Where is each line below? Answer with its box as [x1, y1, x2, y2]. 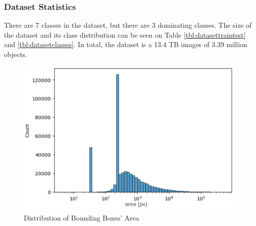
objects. [4, 49, 27, 59]
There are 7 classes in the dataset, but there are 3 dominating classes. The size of [4, 20, 252, 30]
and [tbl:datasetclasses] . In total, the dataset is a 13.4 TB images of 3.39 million [4, 39, 248, 50]
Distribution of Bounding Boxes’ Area [24, 212, 139, 223]
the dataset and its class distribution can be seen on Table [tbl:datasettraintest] [4, 29, 246, 40]
